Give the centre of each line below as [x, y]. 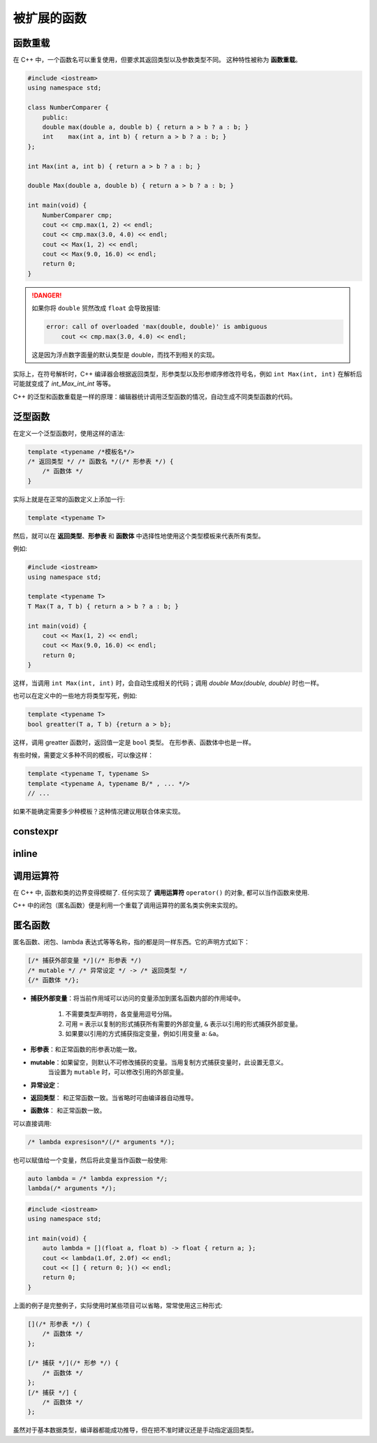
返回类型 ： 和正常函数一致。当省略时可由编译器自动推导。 [114, 1098]
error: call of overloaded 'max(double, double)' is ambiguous [157, 327]
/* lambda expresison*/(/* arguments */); [101, 1142]
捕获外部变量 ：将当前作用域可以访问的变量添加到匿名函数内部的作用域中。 [137, 998]
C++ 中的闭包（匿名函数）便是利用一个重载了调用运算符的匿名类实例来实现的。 [127, 905]
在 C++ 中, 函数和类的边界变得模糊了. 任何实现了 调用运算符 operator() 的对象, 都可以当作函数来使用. [161, 892]
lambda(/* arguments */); [72, 1188]
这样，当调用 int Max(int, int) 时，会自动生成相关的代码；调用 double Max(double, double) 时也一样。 [168, 683]
